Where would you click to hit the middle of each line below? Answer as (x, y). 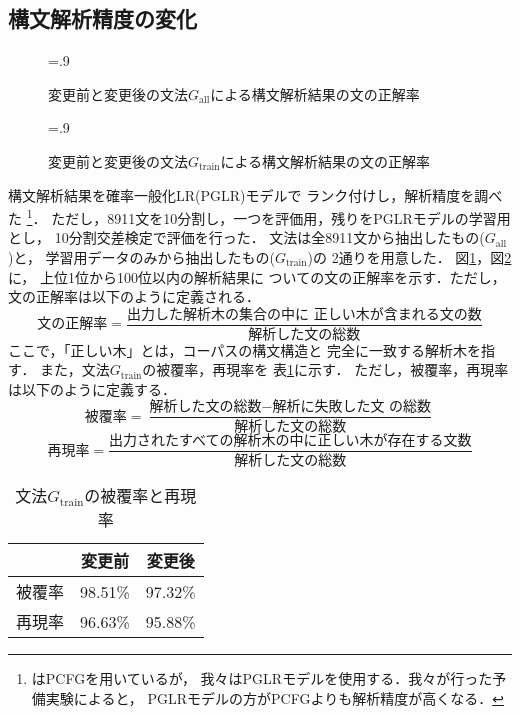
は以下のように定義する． (92, 388)
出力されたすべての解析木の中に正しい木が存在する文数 (290, 441)
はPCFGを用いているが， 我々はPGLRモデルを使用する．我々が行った (262, 678)
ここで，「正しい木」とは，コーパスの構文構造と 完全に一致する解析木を (244, 349)
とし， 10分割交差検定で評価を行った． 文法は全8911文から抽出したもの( (246, 237)
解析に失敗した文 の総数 (352, 407)
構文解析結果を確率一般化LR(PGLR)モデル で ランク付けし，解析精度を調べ (255, 194)
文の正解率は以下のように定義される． (134, 296)
